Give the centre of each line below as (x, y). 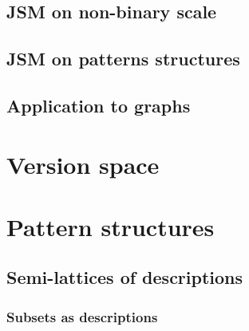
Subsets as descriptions (82, 316)
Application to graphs (99, 105)
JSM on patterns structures (123, 59)
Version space (83, 164)
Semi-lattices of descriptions (125, 277)
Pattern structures (111, 226)
